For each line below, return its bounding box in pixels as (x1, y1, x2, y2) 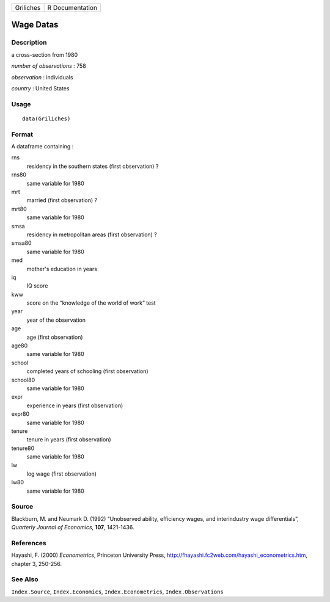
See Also (11, 575, 38, 584)
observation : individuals (11, 73, 73, 81)
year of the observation (26, 316, 86, 324)
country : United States (11, 84, 70, 92)
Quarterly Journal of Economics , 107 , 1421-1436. (11, 524, 134, 531)
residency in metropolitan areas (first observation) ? (26, 231, 157, 238)
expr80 (11, 410, 30, 418)
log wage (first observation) (26, 470, 97, 477)
